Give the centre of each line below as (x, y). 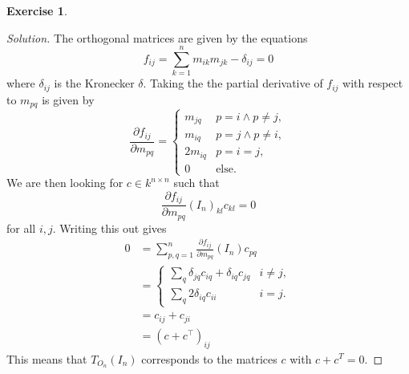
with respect (373, 83)
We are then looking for (65, 183)
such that (196, 183)
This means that (47, 358)
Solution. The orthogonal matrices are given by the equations (157, 37)
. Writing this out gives (109, 228)
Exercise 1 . (37, 10)
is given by (68, 99)
